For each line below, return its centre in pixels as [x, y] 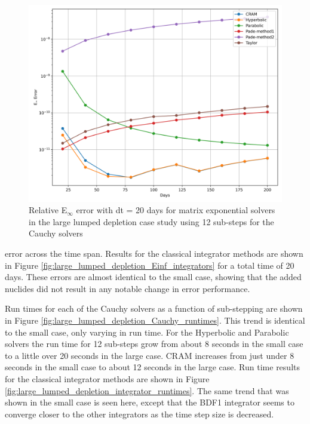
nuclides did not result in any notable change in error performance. [128, 288]
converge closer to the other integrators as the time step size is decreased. [139, 414]
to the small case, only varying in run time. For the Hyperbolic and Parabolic [147, 332]
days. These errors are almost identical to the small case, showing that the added [153, 277]
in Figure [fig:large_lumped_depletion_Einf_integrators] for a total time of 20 [150, 265]
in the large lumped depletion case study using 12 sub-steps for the [151, 221]
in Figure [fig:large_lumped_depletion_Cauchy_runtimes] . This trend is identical [155, 320]
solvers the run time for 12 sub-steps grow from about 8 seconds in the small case [154, 344]
